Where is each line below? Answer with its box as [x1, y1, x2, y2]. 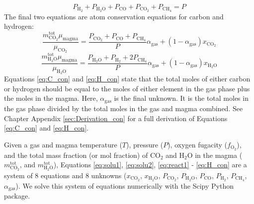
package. [4, 191, 30, 201]
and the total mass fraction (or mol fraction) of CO [4, 149, 161, 160]
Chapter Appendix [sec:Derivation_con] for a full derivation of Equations [4, 113, 228, 123]
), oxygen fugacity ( [168, 139, 227, 149]
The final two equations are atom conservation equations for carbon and [4, 11, 224, 21]
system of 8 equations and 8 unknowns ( [4, 170, 127, 180]
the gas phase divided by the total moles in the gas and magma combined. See [4, 103, 243, 113]
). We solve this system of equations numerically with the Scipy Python [15, 180, 234, 191]
